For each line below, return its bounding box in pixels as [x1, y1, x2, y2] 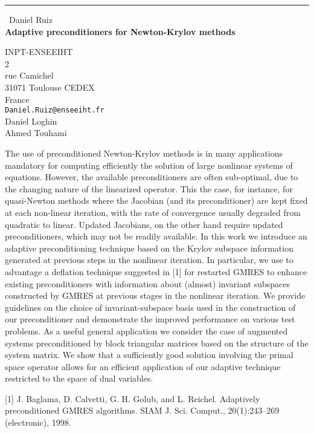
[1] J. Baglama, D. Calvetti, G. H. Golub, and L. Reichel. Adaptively [5, 392, 260, 405]
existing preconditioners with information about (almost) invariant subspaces [5, 277, 290, 290]
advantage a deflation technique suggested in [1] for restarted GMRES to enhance [5, 265, 307, 278]
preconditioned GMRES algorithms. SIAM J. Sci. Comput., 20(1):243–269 [5, 404, 280, 417]
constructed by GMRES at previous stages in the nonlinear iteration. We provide [5, 289, 306, 302]
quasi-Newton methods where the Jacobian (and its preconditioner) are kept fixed [5, 194, 308, 207]
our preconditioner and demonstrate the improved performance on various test [5, 313, 295, 325]
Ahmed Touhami [5, 126, 67, 139]
